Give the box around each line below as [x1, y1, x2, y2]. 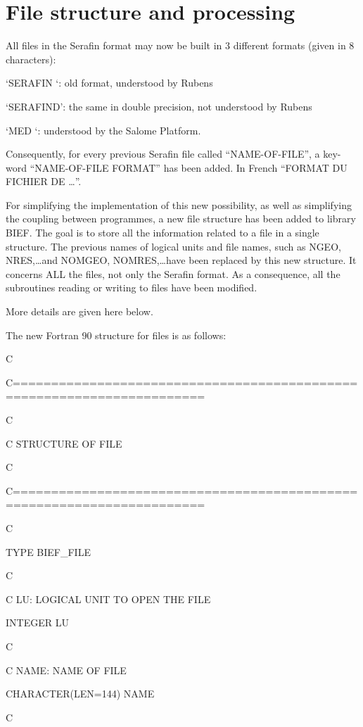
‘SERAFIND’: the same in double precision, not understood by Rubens [6, 99, 312, 113]
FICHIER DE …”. [6, 174, 82, 189]
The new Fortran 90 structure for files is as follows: [6, 327, 227, 342]
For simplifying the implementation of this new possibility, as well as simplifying [6, 197, 352, 212]
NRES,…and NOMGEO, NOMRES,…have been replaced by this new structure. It [6, 253, 357, 267]
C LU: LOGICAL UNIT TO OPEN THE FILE [6, 591, 211, 606]
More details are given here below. [6, 304, 153, 319]
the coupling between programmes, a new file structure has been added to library [6, 211, 356, 226]
